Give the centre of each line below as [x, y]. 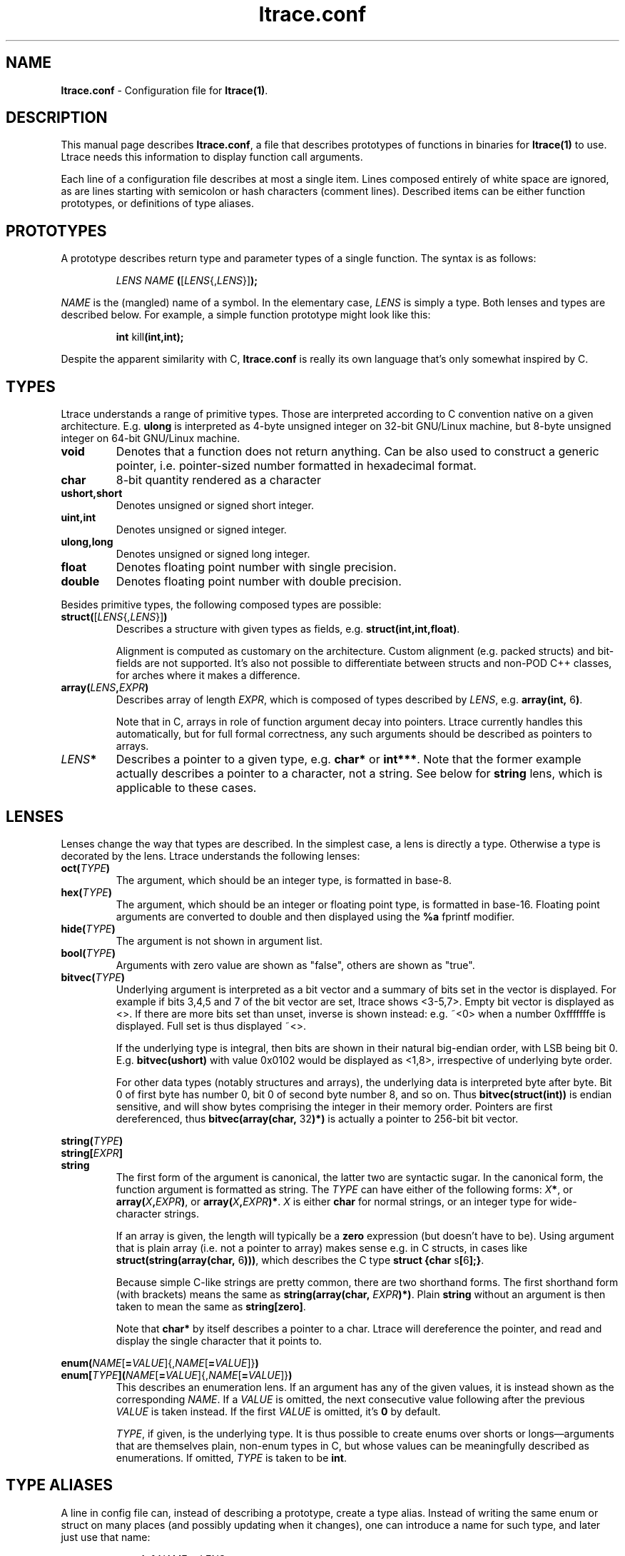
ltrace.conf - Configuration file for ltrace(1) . [164, 90]
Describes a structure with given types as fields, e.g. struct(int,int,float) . [288, 629]
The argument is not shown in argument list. [219, 940]
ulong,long [87, 542]
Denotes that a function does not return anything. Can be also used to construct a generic [357, 452]
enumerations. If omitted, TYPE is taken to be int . [231, 1457]
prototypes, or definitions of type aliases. [157, 204]
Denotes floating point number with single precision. [256, 567]
